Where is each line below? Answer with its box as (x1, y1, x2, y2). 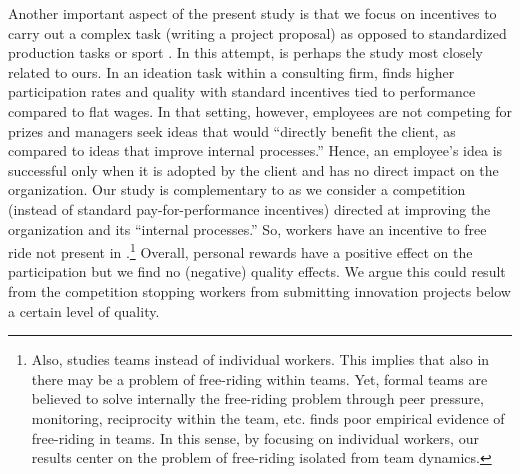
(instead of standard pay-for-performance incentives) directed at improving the (8, 198, 491, 219)
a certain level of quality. (8, 300, 160, 321)
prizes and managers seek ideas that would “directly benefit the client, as (8, 120, 456, 141)
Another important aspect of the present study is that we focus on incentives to (8, 3, 497, 23)
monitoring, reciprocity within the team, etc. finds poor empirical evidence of (31, 407, 505, 428)
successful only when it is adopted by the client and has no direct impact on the (8, 159, 499, 180)
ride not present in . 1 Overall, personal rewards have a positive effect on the (8, 239, 473, 262)
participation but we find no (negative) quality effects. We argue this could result (8, 261, 506, 282)
